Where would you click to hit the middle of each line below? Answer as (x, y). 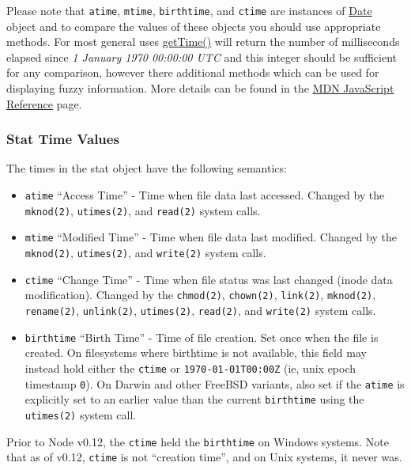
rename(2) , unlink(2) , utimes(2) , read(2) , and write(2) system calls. (200, 310)
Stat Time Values (63, 139)
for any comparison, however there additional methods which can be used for (193, 72)
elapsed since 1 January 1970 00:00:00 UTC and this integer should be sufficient (202, 57)
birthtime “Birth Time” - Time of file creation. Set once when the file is (202, 337)
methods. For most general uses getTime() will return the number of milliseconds (203, 42)
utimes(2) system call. (81, 414)
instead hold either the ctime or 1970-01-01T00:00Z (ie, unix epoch (190, 368)
